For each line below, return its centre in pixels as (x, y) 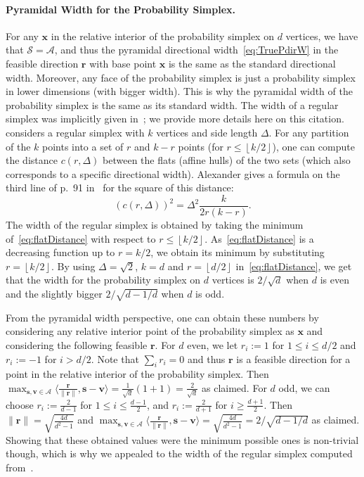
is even (334, 280)
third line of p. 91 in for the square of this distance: (120, 187)
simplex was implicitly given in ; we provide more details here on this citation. (175, 119)
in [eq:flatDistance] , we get (294, 266)
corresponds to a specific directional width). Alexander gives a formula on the (173, 173)
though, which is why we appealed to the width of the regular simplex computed (179, 453)
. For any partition (309, 132)
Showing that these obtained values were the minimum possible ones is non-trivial (182, 439)
